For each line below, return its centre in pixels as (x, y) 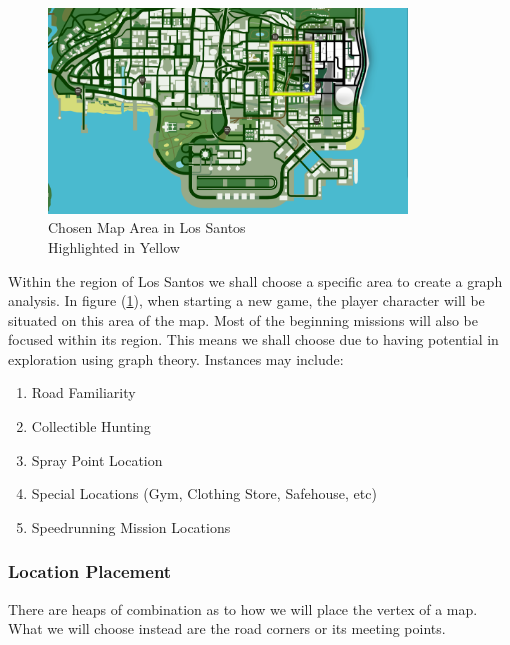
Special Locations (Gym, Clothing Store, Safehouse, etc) (204, 493)
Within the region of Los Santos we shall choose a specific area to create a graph (255, 280)
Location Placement (90, 571)
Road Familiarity (83, 392)
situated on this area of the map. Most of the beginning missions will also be (243, 319)
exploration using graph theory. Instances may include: (176, 358)
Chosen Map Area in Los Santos (147, 227)
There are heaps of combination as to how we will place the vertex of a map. (243, 608)
